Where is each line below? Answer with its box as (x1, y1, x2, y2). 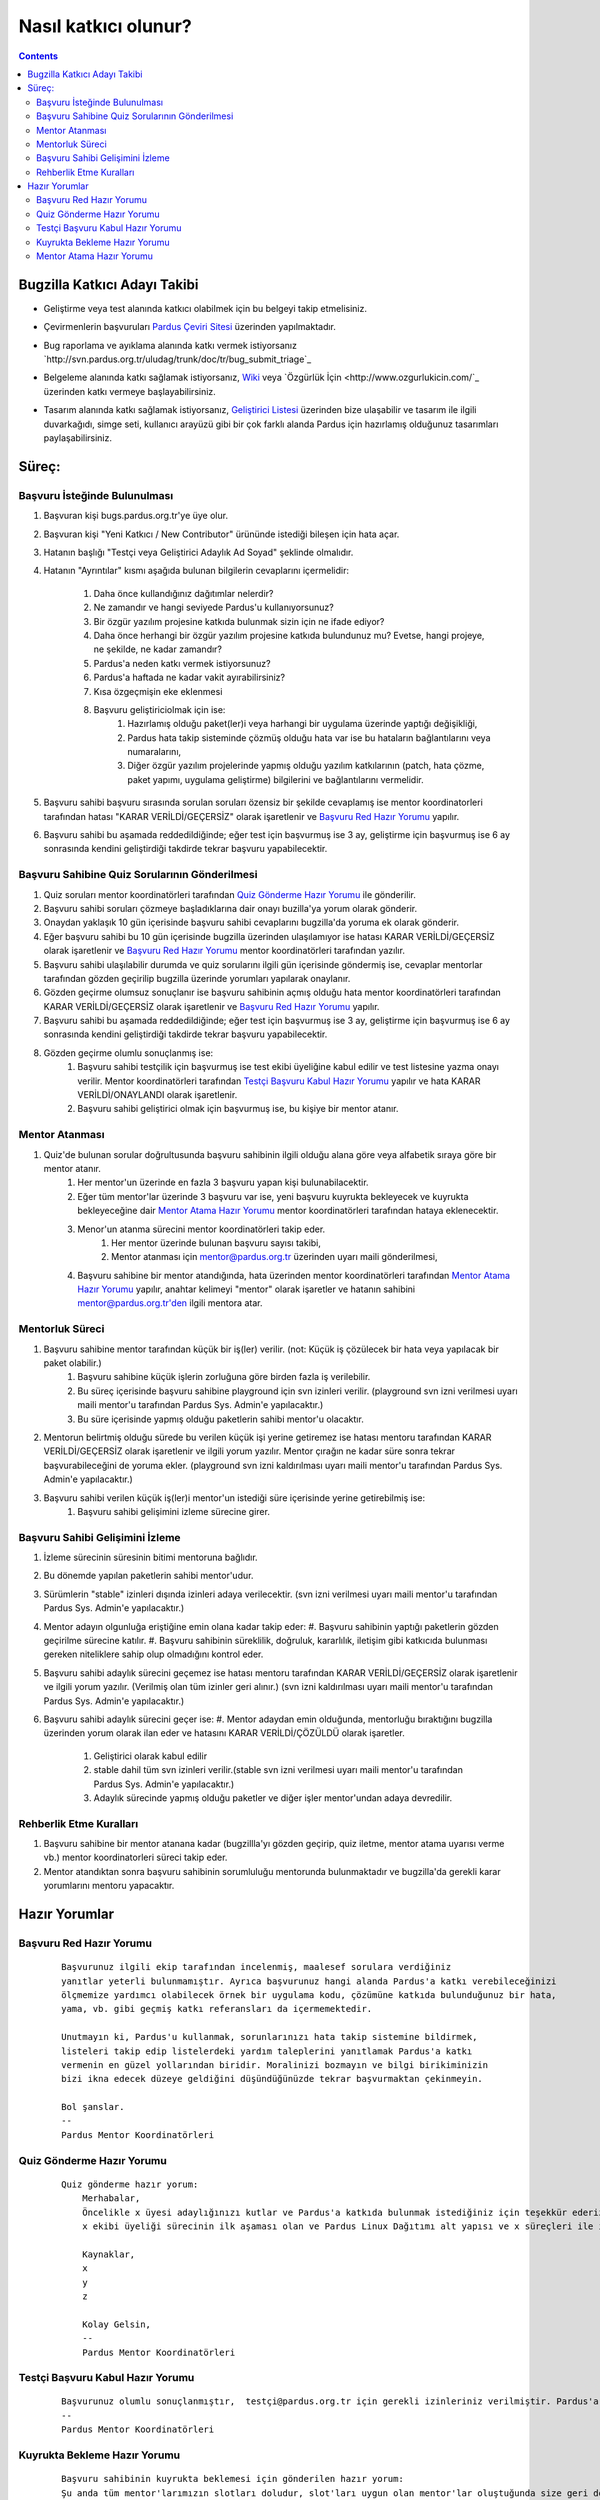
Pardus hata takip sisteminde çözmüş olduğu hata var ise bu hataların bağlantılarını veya (127, 731, 491, 744)
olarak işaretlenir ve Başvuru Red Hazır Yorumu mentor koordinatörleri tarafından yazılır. (43, 945, 405, 957)
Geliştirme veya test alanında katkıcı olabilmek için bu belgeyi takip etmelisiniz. (43, 302, 368, 314)
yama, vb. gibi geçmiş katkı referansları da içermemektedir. (61, 2003, 373, 2015)
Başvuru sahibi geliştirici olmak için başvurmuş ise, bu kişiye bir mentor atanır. (77, 1103, 399, 1115)
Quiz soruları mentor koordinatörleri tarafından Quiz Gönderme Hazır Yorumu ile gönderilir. (43, 888, 417, 900)
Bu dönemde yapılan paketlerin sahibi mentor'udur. (43, 1570, 254, 1582)
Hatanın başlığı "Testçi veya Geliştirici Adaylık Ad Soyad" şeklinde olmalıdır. (43, 546, 354, 558)
